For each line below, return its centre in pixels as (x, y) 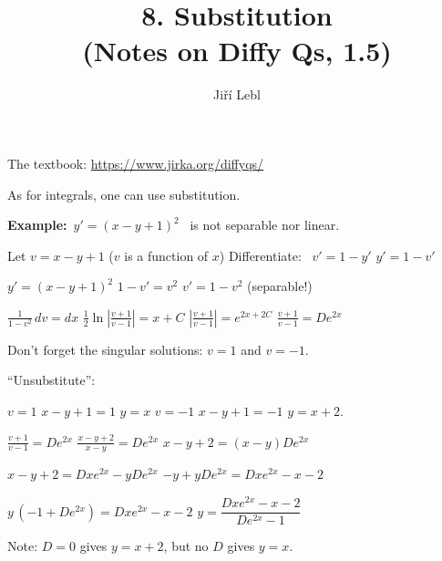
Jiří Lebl (237, 94)
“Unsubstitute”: (51, 380)
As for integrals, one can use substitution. (124, 194)
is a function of (166, 255)
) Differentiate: (260, 255)
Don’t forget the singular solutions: (105, 349)
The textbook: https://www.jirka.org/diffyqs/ (136, 163)
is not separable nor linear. (265, 225)
